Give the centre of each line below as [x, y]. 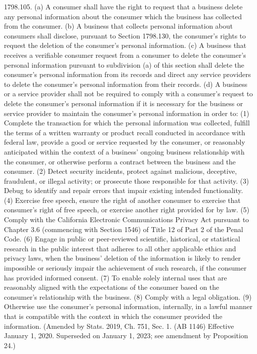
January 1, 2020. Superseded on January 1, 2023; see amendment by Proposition [126, 335]
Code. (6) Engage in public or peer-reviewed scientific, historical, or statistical [122, 239]
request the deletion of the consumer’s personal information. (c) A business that [125, 45]
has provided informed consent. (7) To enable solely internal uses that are [116, 277]
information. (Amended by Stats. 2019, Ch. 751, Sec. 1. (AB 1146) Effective [119, 326]
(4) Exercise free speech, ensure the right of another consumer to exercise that [122, 200]
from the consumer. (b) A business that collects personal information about [119, 26]
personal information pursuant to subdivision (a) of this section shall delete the [124, 64]
